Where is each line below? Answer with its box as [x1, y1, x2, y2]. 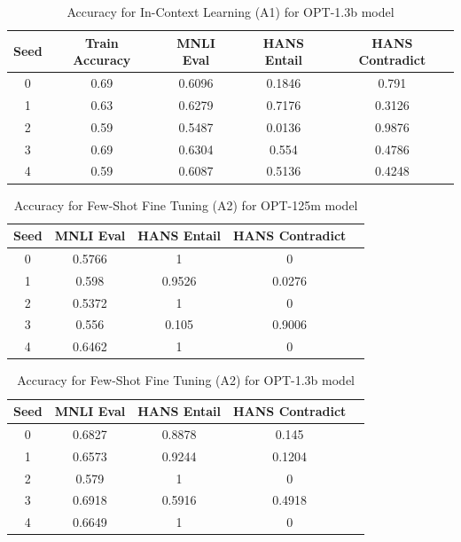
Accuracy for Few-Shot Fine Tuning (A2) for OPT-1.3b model [17, 371, 356, 389]
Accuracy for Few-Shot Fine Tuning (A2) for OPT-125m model [13, 195, 358, 214]
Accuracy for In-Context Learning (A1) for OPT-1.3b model [66, 3, 395, 20]
